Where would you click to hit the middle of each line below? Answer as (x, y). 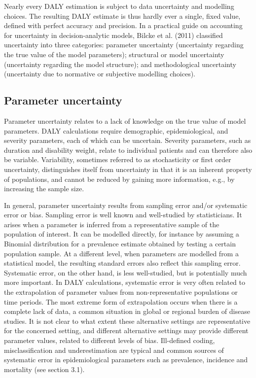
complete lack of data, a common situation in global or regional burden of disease (127, 311)
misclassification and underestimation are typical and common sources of (114, 350)
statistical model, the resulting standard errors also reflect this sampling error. (122, 263)
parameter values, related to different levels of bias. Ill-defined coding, (110, 340)
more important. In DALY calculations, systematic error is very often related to (125, 282)
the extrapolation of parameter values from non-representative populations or (121, 292)
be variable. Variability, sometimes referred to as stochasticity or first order (118, 159)
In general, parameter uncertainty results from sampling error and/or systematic (126, 205)
